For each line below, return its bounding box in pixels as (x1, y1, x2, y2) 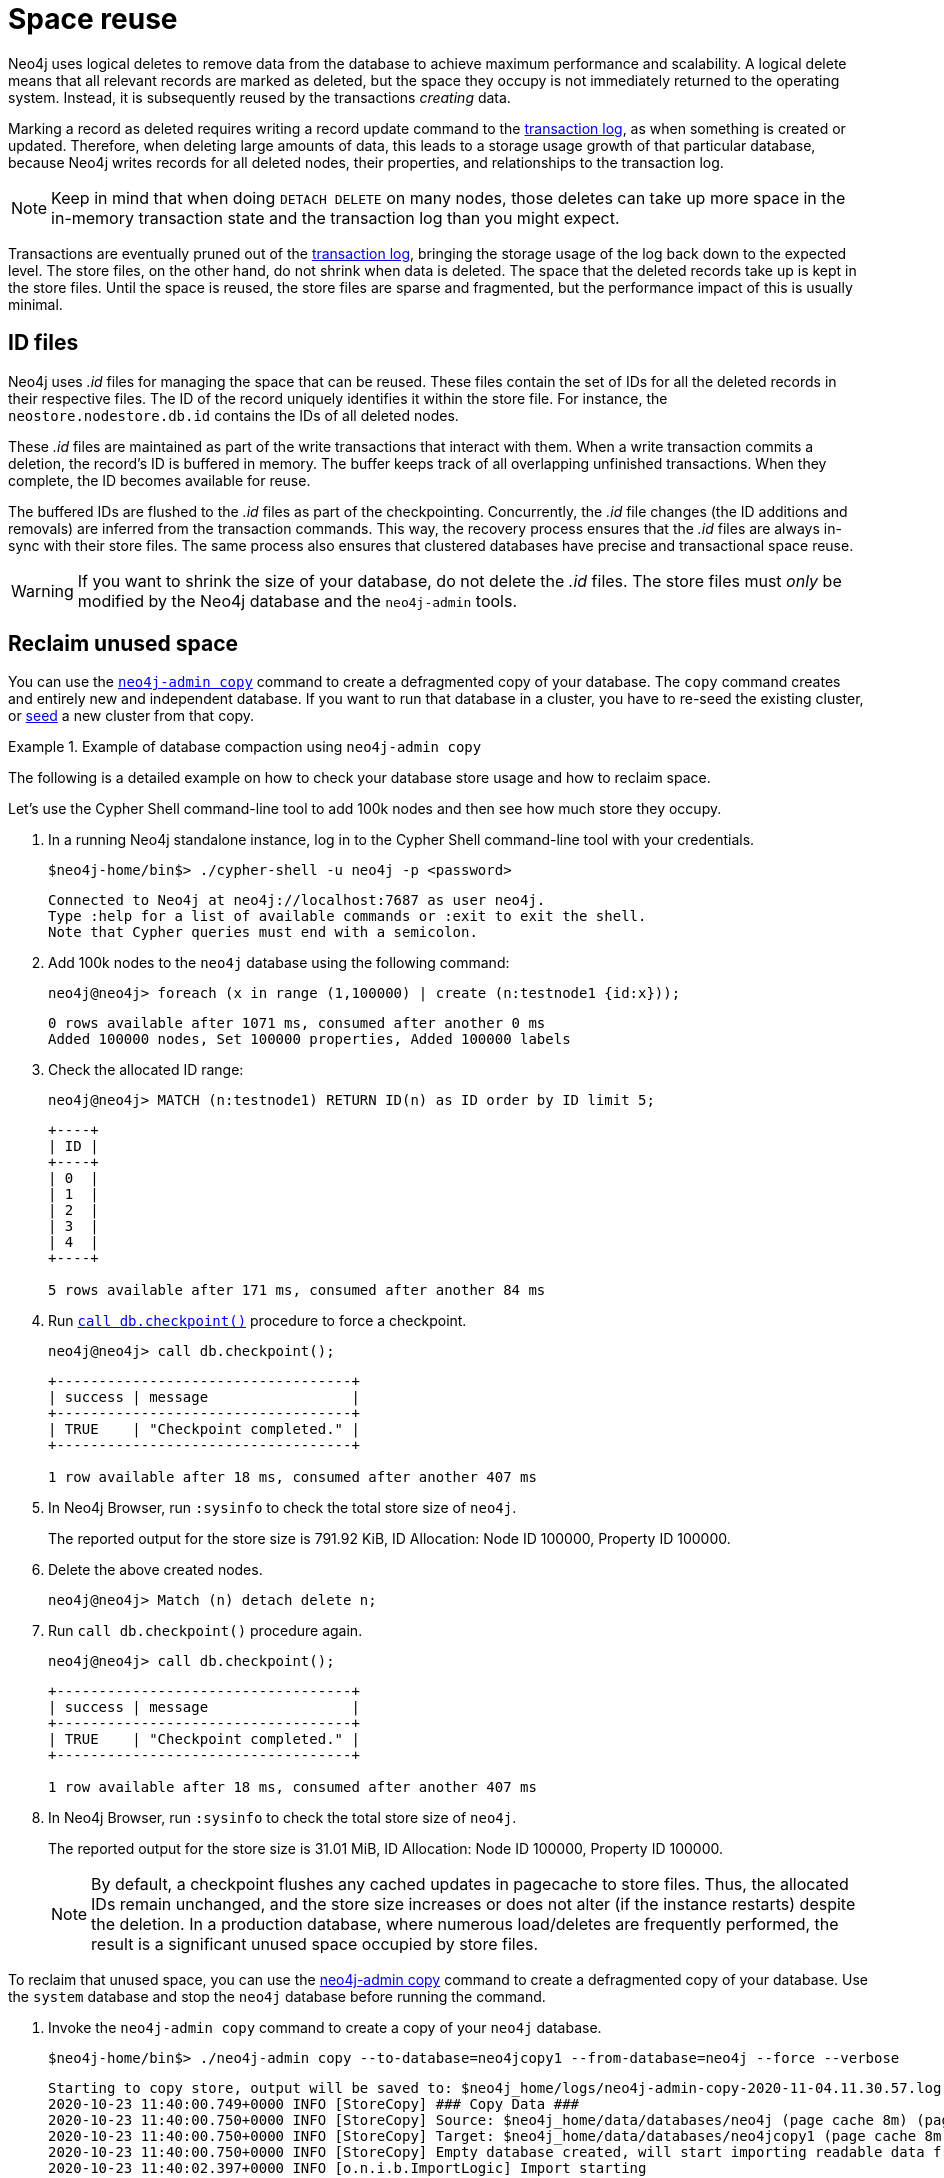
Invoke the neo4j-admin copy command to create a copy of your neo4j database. (48, 2019, 602, 2037)
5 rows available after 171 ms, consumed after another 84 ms (48, 1282, 546, 1299)
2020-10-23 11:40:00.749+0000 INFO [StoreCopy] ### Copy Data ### (48, 2096, 580, 2113)
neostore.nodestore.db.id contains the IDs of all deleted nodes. (8, 406, 459, 424)
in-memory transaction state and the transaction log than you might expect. (51, 207, 620, 228)
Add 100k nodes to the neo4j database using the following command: (48, 954, 510, 972)
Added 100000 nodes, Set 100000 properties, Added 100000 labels (48, 1031, 571, 1048)
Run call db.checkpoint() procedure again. (48, 1622, 363, 1640)
